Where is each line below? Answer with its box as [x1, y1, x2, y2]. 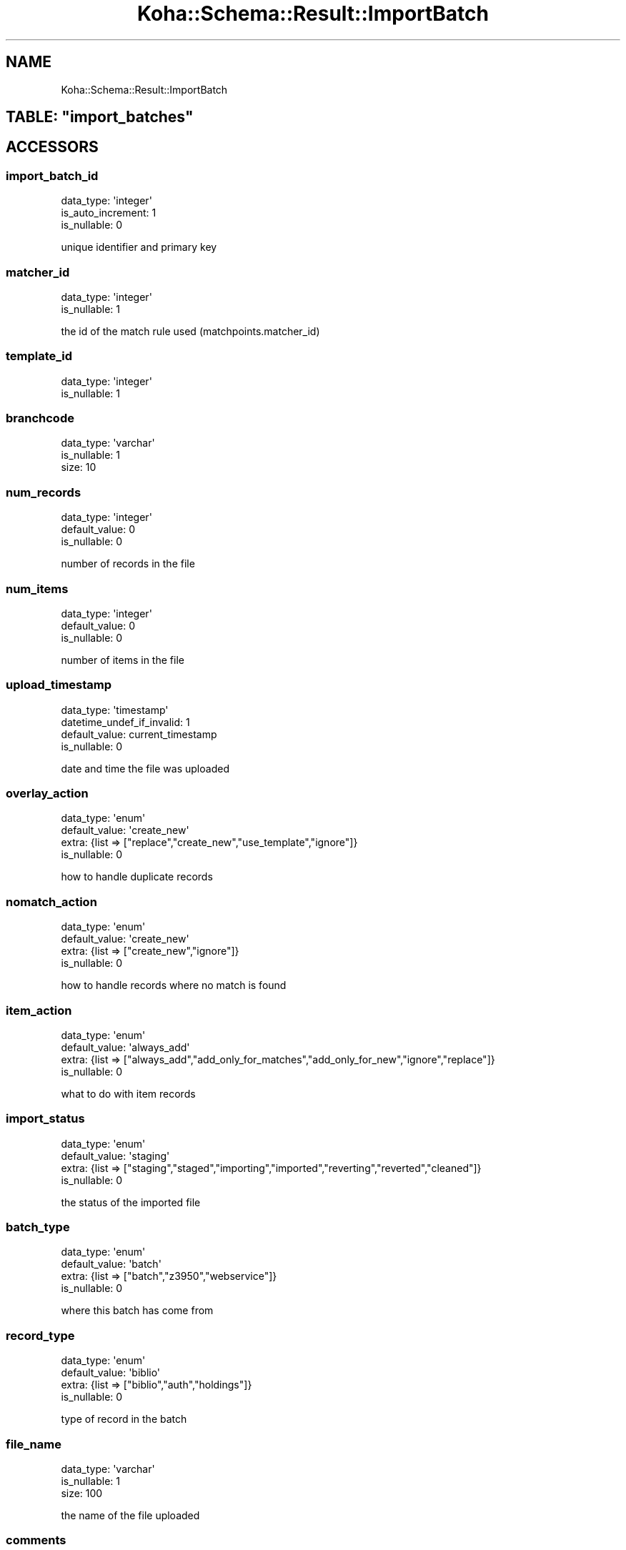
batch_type [6, 1220, 70, 1235]
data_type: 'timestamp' [61, 703, 169, 716]
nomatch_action [6, 894, 97, 909]
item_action [6, 1003, 72, 1018]
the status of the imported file [61, 1196, 201, 1208]
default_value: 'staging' [61, 1149, 170, 1162]
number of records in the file [61, 557, 195, 570]
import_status [6, 1111, 85, 1126]
